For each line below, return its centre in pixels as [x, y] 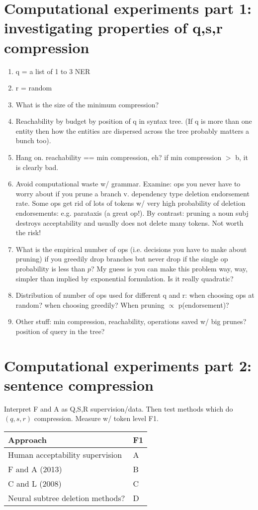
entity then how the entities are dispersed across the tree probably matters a [132, 130]
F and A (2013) [35, 469]
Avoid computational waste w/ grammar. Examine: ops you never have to [128, 184]
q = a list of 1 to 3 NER [53, 71]
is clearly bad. [37, 167]
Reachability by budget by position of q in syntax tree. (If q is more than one [134, 121]
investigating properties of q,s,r [114, 28]
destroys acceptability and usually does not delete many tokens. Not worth [129, 222]
